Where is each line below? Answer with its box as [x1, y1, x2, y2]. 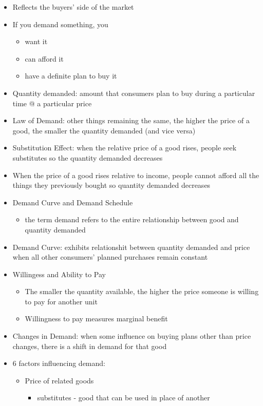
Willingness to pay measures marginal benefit [25, 313, 168, 324]
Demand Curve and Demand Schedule [12, 197, 133, 207]
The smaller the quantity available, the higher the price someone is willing [25, 286, 259, 297]
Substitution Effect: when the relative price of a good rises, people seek [12, 142, 237, 153]
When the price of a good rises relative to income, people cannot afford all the [12, 169, 259, 180]
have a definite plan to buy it [25, 70, 117, 81]
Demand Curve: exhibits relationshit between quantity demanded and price [12, 241, 250, 252]
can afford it [25, 53, 64, 64]
